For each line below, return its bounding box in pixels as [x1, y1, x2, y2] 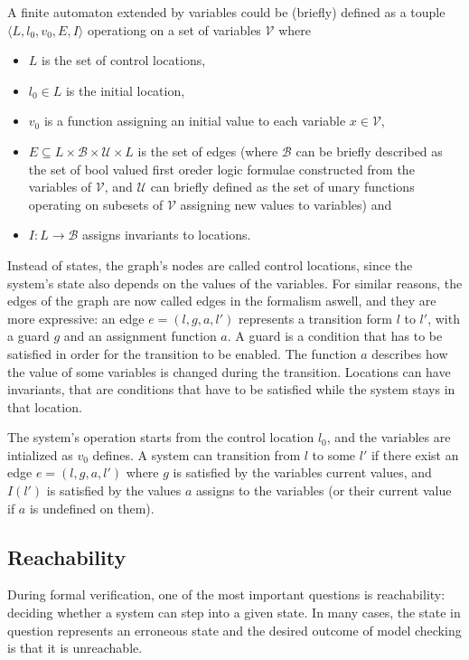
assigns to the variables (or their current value [196, 481, 452, 500]
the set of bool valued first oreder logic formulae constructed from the [28, 159, 415, 178]
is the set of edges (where [137, 141, 278, 160]
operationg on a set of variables [87, 20, 261, 39]
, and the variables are [326, 428, 451, 447]
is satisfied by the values [46, 481, 182, 500]
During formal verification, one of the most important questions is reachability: [7, 585, 446, 604]
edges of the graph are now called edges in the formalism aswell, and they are [7, 291, 436, 310]
